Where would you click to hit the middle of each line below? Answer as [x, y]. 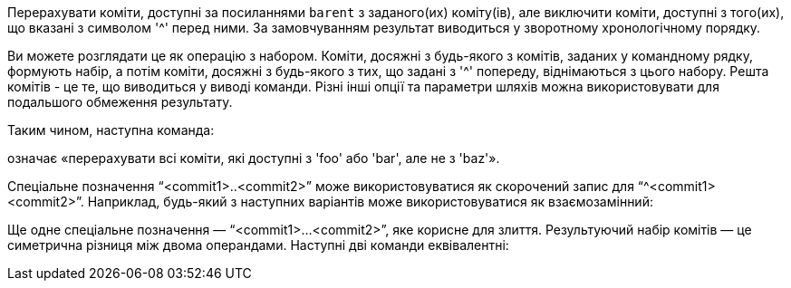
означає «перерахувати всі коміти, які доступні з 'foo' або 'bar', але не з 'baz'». [254, 158]
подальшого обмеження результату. [120, 102]
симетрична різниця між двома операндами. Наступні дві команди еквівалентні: [258, 245]
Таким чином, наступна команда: [111, 130]
